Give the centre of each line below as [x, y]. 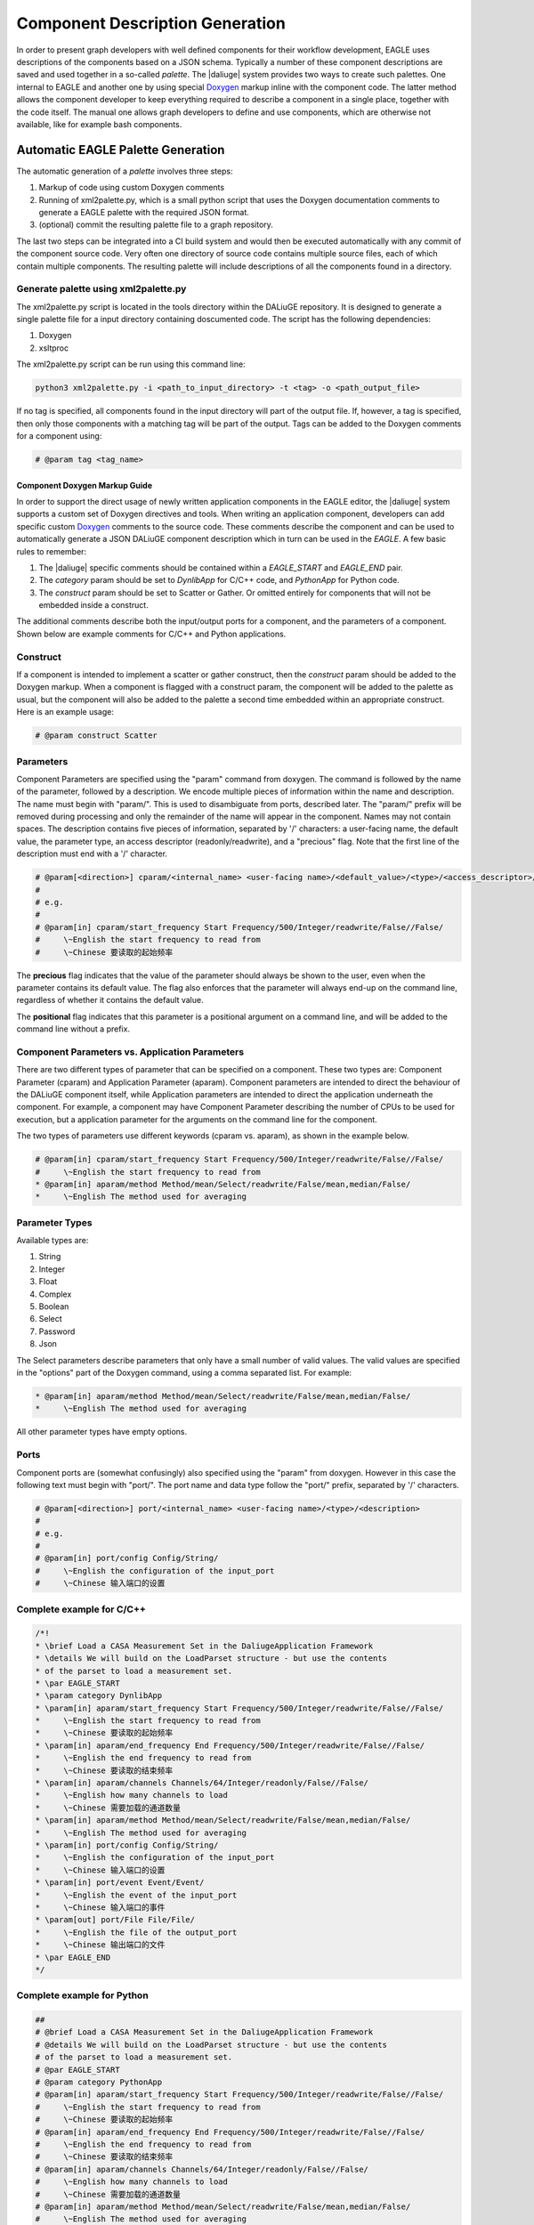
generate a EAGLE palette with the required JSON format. [144, 212]
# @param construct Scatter [96, 736]
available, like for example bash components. [99, 124]
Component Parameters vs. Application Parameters [130, 1052]
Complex [55, 1294]
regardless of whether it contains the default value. [110, 1000]
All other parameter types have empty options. [102, 1432]
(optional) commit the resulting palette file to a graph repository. [156, 225]
